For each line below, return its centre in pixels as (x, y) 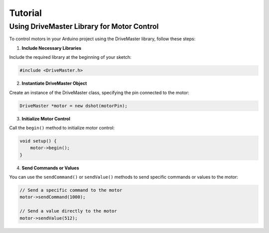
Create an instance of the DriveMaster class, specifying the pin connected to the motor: (99, 93)
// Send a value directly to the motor (68, 211)
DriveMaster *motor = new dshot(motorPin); (74, 106)
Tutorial (26, 13)
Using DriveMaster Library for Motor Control (84, 26)
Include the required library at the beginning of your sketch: (70, 57)
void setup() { (38, 141)
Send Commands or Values (50, 168)
